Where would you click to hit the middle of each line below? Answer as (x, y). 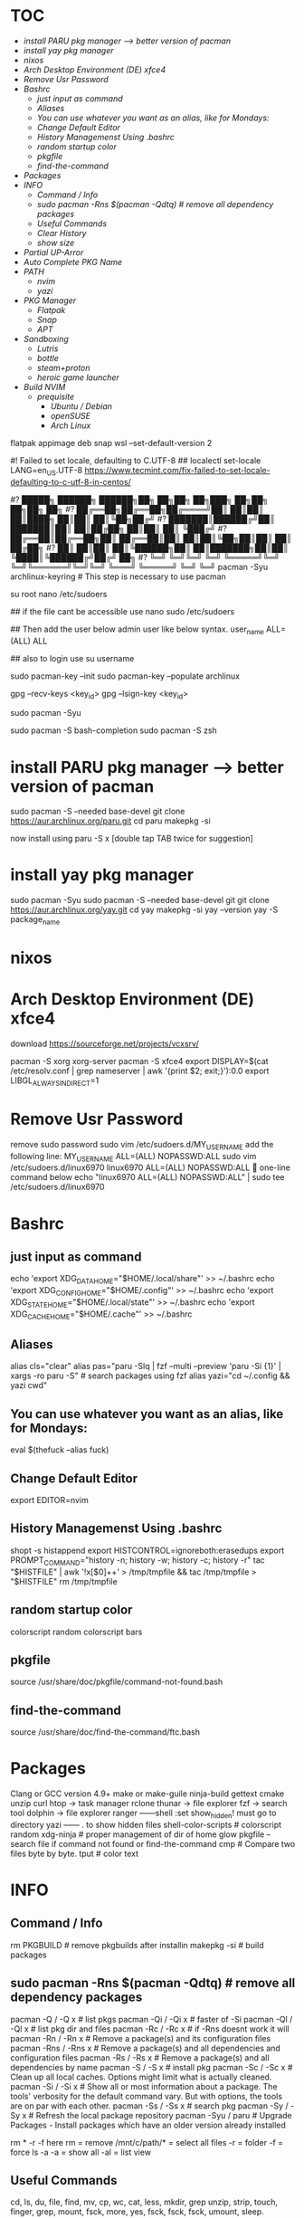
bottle (48, 357)
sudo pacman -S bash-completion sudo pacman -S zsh (114, 730)
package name (35, 920)
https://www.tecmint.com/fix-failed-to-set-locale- (177, 470)
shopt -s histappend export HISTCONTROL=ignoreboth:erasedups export (147, 1550)
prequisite (56, 396)
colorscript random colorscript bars (76, 1632)
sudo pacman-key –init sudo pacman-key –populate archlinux (125, 676)
